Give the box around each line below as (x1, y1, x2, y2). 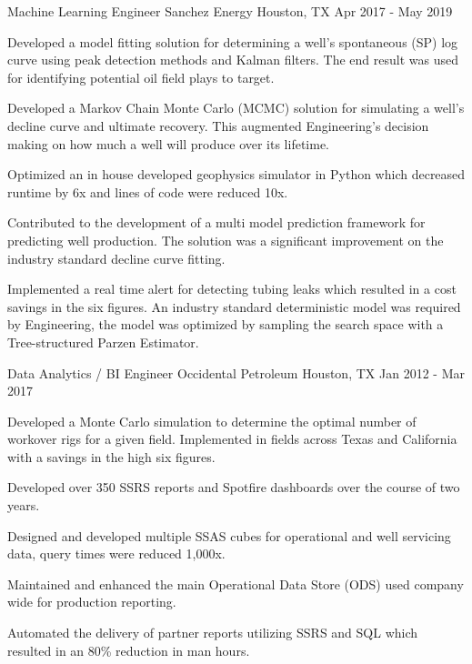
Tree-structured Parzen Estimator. (7, 332, 199, 351)
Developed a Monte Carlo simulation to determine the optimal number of (7, 411, 417, 430)
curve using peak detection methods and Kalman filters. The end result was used (7, 50, 459, 69)
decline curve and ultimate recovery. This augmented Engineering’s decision (7, 116, 429, 135)
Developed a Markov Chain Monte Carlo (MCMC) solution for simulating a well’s (7, 98, 465, 117)
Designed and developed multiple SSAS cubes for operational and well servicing (7, 526, 451, 545)
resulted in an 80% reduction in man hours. (7, 640, 250, 659)
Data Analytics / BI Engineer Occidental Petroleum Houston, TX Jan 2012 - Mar (7, 363, 465, 382)
